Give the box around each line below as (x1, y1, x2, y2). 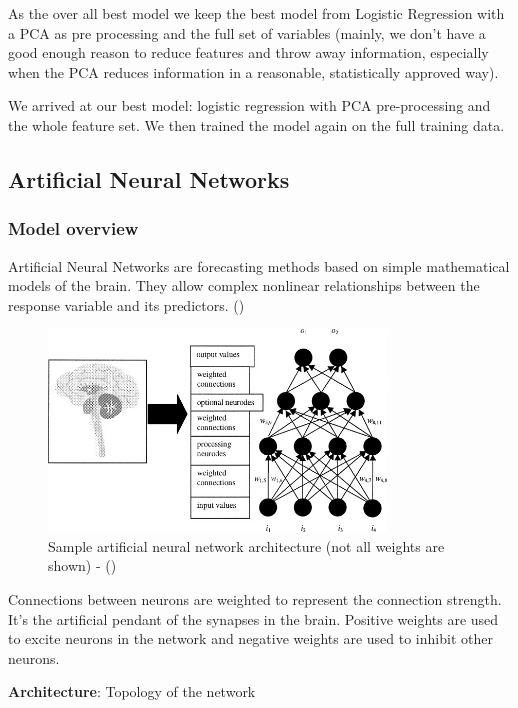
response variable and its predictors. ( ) (8, 294, 245, 315)
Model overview (8, 216, 139, 241)
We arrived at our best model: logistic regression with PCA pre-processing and (8, 95, 491, 116)
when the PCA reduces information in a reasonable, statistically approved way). (8, 61, 499, 82)
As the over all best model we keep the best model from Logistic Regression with (8, 3, 505, 23)
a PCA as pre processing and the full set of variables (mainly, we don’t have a (8, 22, 486, 43)
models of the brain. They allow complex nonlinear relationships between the (8, 275, 480, 296)
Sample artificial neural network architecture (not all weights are (48, 535, 445, 556)
